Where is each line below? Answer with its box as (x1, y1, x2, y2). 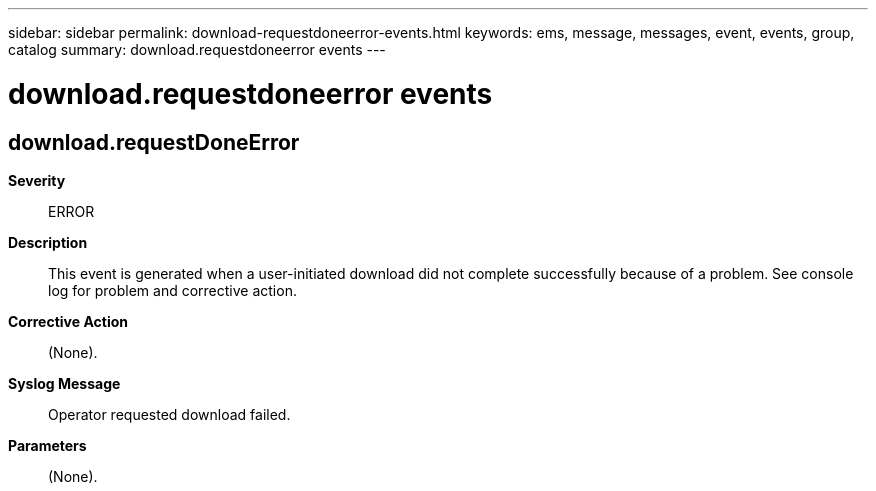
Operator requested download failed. (48, 405, 291, 423)
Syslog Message (8, 374, 121, 392)
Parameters (8, 436, 87, 454)
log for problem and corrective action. (48, 281, 297, 299)
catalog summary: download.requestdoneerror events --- (8, 41, 386, 58)
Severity (8, 171, 66, 189)
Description (8, 233, 88, 251)
